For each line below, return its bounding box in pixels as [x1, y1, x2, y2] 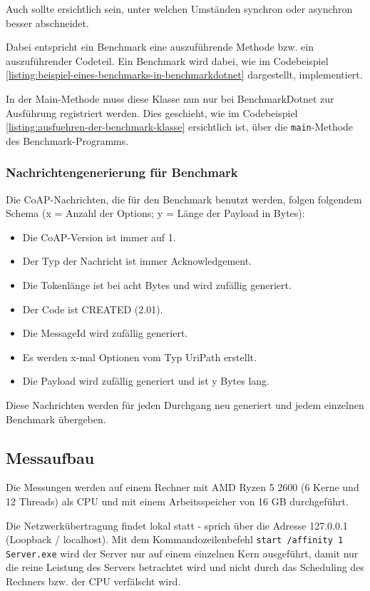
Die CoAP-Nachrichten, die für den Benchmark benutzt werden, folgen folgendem [6, 191, 362, 206]
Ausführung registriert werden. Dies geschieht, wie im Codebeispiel [6, 105, 298, 120]
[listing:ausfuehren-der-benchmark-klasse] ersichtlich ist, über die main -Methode [6, 119, 354, 134]
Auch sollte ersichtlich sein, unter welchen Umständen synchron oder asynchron [6, 1, 353, 16]
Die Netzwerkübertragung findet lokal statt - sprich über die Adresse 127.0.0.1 [6, 517, 348, 532]
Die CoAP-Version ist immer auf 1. [22, 229, 176, 244]
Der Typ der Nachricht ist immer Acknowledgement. [22, 253, 252, 268]
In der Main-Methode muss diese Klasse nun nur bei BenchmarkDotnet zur [6, 91, 334, 106]
